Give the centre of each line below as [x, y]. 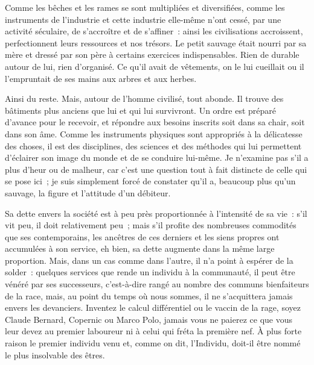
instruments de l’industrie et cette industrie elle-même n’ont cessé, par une [143, 19]
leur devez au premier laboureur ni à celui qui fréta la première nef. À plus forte [153, 331]
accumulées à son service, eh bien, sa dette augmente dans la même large [140, 248]
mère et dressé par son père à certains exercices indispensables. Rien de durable [152, 55]
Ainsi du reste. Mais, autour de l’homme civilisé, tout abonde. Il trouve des [144, 98]
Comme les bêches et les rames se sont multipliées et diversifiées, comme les [145, 7]
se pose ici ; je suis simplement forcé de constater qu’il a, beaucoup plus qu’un [150, 181]
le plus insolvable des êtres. [55, 354]
